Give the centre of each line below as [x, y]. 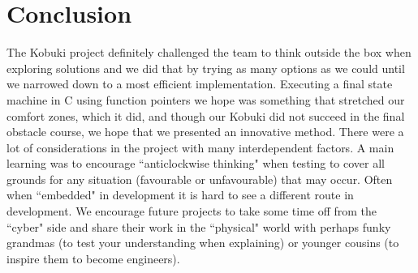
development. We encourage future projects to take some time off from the [192, 211]
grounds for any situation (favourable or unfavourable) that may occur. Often [200, 179]
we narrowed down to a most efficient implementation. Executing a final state [200, 84]
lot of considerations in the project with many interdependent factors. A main [200, 147]
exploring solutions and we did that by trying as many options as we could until [206, 68]
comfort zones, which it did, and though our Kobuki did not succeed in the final [206, 115]
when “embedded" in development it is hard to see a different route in [180, 195]
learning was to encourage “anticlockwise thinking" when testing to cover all [196, 163]
